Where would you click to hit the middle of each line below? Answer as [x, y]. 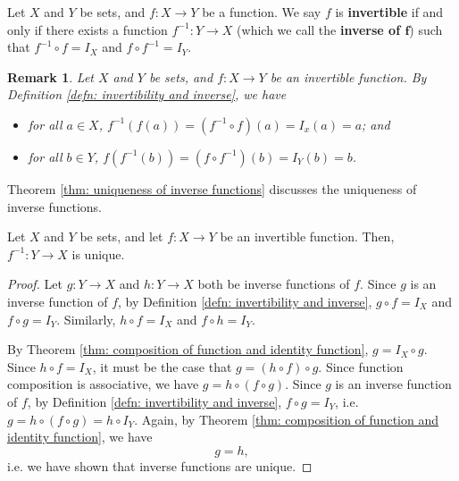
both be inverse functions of [274, 284]
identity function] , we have [80, 437]
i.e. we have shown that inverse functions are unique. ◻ [160, 465]
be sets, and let [121, 236]
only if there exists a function [88, 29]
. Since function [361, 366]
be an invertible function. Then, [307, 236]
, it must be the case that [162, 366]
